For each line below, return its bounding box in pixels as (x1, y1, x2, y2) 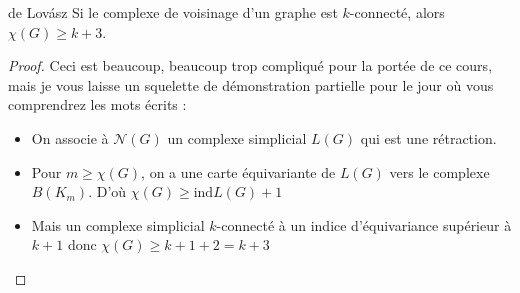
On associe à (31, 127, 109, 148)
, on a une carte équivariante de (141, 161, 336, 182)
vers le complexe (389, 161, 490, 182)
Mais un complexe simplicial (31, 214, 205, 235)
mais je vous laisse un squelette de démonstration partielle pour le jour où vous (8, 74, 494, 95)
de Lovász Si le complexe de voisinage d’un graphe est (8, 2, 338, 22)
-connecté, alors (349, 2, 445, 22)
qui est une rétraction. (360, 127, 497, 148)
